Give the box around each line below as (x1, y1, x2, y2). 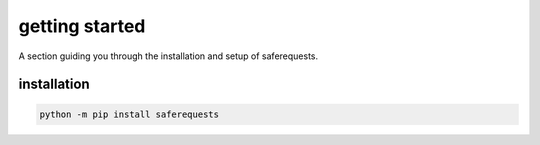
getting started (18, 15, 146, 37)
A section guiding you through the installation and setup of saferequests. (18, 50, 319, 62)
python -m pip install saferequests (39, 108, 220, 120)
